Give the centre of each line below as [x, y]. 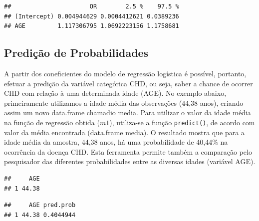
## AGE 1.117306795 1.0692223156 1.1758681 [92, 26]
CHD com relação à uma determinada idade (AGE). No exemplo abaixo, [115, 93]
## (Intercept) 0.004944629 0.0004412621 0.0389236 [92, 16]
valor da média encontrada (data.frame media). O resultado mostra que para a [124, 132]
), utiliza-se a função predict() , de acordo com [182, 122]
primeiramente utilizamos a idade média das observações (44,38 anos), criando [124, 103]
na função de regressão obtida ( [52, 122]
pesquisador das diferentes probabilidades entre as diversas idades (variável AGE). [130, 161]
